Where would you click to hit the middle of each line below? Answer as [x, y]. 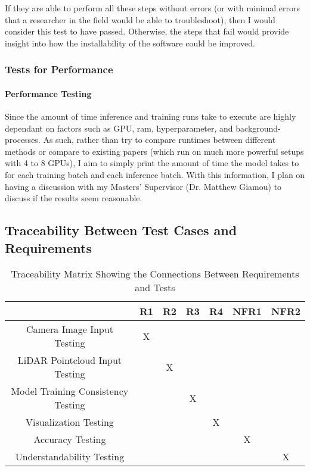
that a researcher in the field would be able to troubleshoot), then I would [140, 19]
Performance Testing [48, 93]
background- [258, 128]
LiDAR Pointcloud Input [70, 360]
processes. [23, 140]
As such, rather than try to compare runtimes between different [159, 140]
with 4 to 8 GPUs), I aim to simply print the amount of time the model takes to [152, 163]
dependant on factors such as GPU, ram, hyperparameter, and [119, 128]
